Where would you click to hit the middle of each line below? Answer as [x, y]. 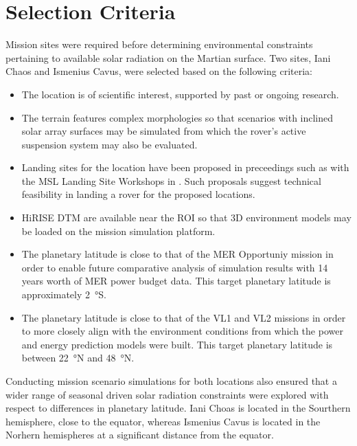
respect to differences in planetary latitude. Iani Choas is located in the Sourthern [178, 408]
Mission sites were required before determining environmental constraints [159, 44]
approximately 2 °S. [64, 294]
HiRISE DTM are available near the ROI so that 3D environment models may [186, 218]
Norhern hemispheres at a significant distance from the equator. [140, 435]
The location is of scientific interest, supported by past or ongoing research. [180, 94]
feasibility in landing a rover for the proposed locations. [138, 194]
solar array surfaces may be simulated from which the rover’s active [164, 131]
